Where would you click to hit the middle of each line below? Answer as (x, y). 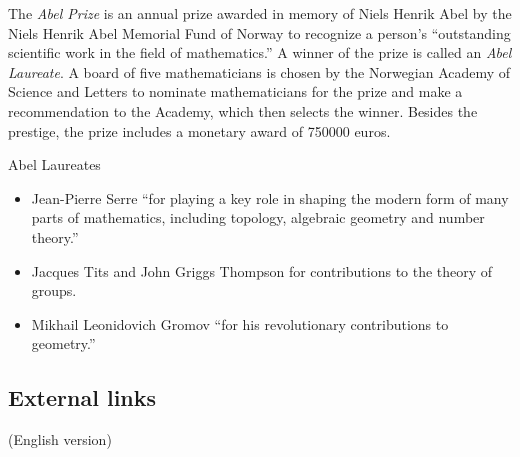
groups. (54, 290)
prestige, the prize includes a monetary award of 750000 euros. (199, 130)
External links (82, 397)
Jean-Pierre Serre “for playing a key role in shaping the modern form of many (270, 197)
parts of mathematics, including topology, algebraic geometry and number (258, 217)
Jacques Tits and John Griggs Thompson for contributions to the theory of (262, 270)
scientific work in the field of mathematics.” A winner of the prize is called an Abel (260, 52)
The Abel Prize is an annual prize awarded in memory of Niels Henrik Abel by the (260, 13)
